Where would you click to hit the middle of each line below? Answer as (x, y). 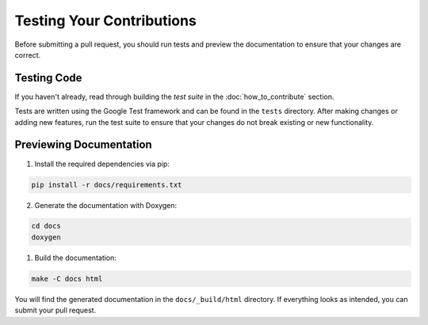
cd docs (46, 226)
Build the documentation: (75, 258)
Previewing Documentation (83, 145)
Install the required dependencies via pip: (102, 164)
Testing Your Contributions (106, 21)
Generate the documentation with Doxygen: (106, 205)
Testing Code (48, 78)
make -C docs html (67, 278)
